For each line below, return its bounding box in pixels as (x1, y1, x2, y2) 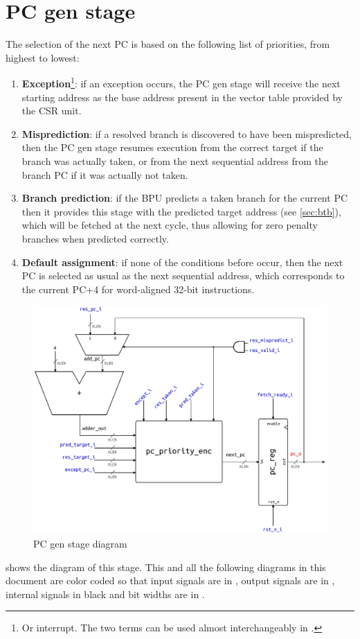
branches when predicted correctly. (21, 231, 169, 245)
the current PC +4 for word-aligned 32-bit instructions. (21, 281, 255, 296)
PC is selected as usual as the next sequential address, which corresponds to (21, 268, 345, 283)
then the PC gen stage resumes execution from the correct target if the (21, 140, 323, 155)
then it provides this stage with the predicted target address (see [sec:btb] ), (21, 204, 341, 218)
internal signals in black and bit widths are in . (6, 586, 205, 601)
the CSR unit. (21, 103, 82, 118)
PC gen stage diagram (33, 536, 127, 551)
